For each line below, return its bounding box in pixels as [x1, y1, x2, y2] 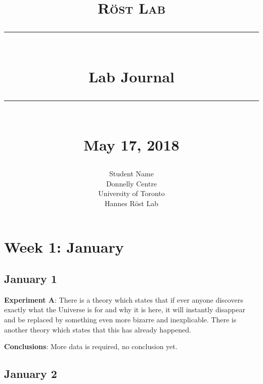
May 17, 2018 [83, 134, 180, 155]
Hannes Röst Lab [105, 198, 158, 208]
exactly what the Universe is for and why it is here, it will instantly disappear [4, 304, 245, 315]
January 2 [4, 366, 57, 381]
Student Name [109, 168, 154, 179]
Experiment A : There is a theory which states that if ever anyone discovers [4, 294, 243, 305]
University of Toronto [98, 188, 165, 199]
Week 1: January [4, 236, 124, 257]
